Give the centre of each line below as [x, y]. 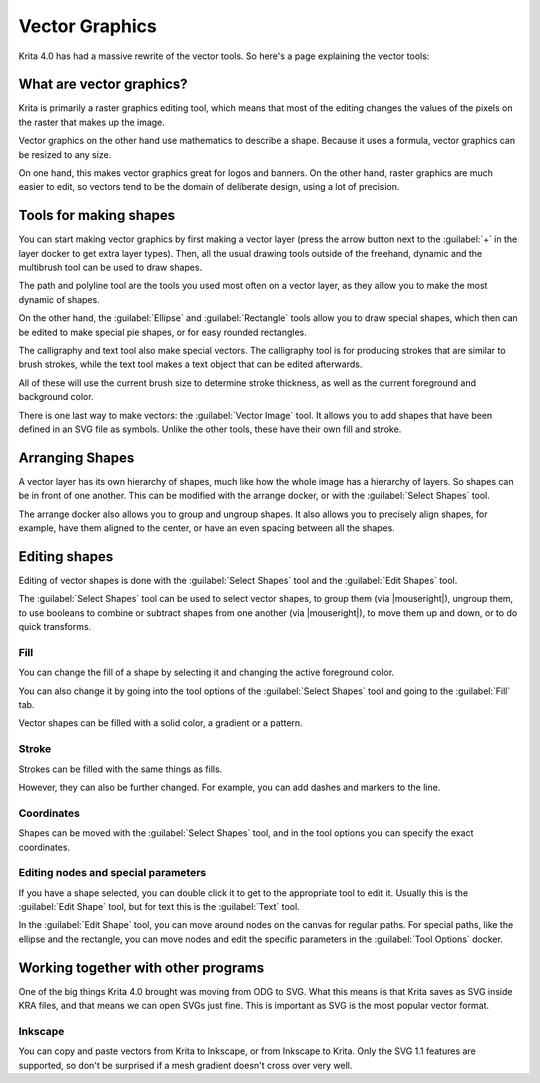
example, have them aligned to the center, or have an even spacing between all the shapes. [206, 528]
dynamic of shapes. [59, 299]
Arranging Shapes [76, 457]
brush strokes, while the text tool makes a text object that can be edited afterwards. [190, 364]
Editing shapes [66, 556]
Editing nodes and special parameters [112, 873]
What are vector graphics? [103, 84]
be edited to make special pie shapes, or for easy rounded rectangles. [162, 332]
